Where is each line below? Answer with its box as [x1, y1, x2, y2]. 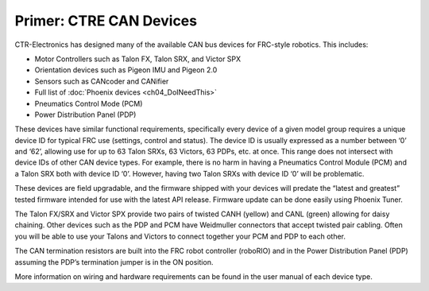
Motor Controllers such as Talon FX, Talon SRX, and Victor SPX [34, 54, 242, 64]
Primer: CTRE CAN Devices [14, 12, 198, 29]
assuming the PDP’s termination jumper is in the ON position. [14, 257, 214, 266]
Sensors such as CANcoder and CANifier [34, 76, 169, 86]
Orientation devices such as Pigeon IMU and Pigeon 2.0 [34, 65, 218, 75]
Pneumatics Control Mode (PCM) [34, 99, 143, 108]
